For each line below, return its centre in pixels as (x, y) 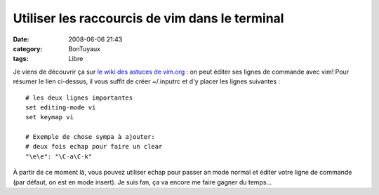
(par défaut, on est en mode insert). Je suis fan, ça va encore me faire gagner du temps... (142, 182)
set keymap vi (49, 117)
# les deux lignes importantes (79, 97)
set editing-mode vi (61, 107)
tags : (21, 59)
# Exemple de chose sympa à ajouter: (91, 137)
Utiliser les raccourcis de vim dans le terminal (148, 18)
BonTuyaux (85, 48)
